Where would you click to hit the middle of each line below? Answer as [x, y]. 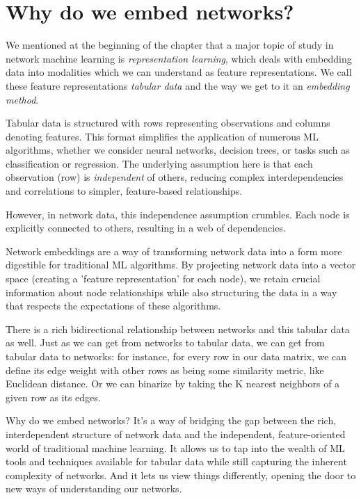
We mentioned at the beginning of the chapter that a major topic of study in [170, 45]
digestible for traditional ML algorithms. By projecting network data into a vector [181, 265]
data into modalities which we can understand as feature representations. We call [179, 72]
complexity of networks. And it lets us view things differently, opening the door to [181, 475]
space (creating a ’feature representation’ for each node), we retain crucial [163, 279]
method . [22, 99]
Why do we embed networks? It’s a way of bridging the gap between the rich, [171, 420]
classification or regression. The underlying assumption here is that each [159, 163]
